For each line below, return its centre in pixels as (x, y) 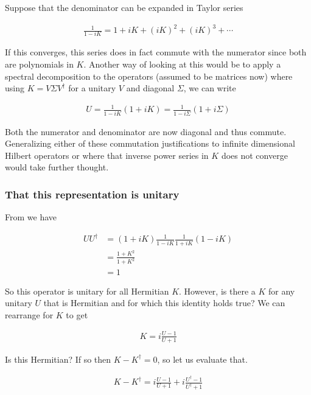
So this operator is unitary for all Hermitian (87, 291)
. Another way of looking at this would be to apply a (182, 64)
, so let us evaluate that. (202, 359)
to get (77, 314)
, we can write (210, 88)
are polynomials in (39, 64)
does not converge (254, 155)
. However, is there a (217, 291)
